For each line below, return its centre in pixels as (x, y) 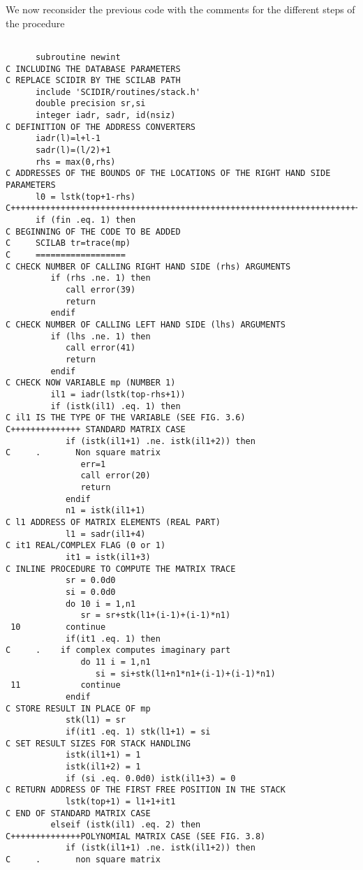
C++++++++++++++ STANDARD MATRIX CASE (96, 429)
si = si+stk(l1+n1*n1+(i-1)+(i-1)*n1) (185, 673)
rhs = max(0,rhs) (75, 162)
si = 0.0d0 (90, 592)
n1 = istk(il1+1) (105, 511)
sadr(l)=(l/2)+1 (73, 150)
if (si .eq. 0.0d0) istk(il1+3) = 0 (150, 778)
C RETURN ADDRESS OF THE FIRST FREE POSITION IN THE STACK (146, 790)
